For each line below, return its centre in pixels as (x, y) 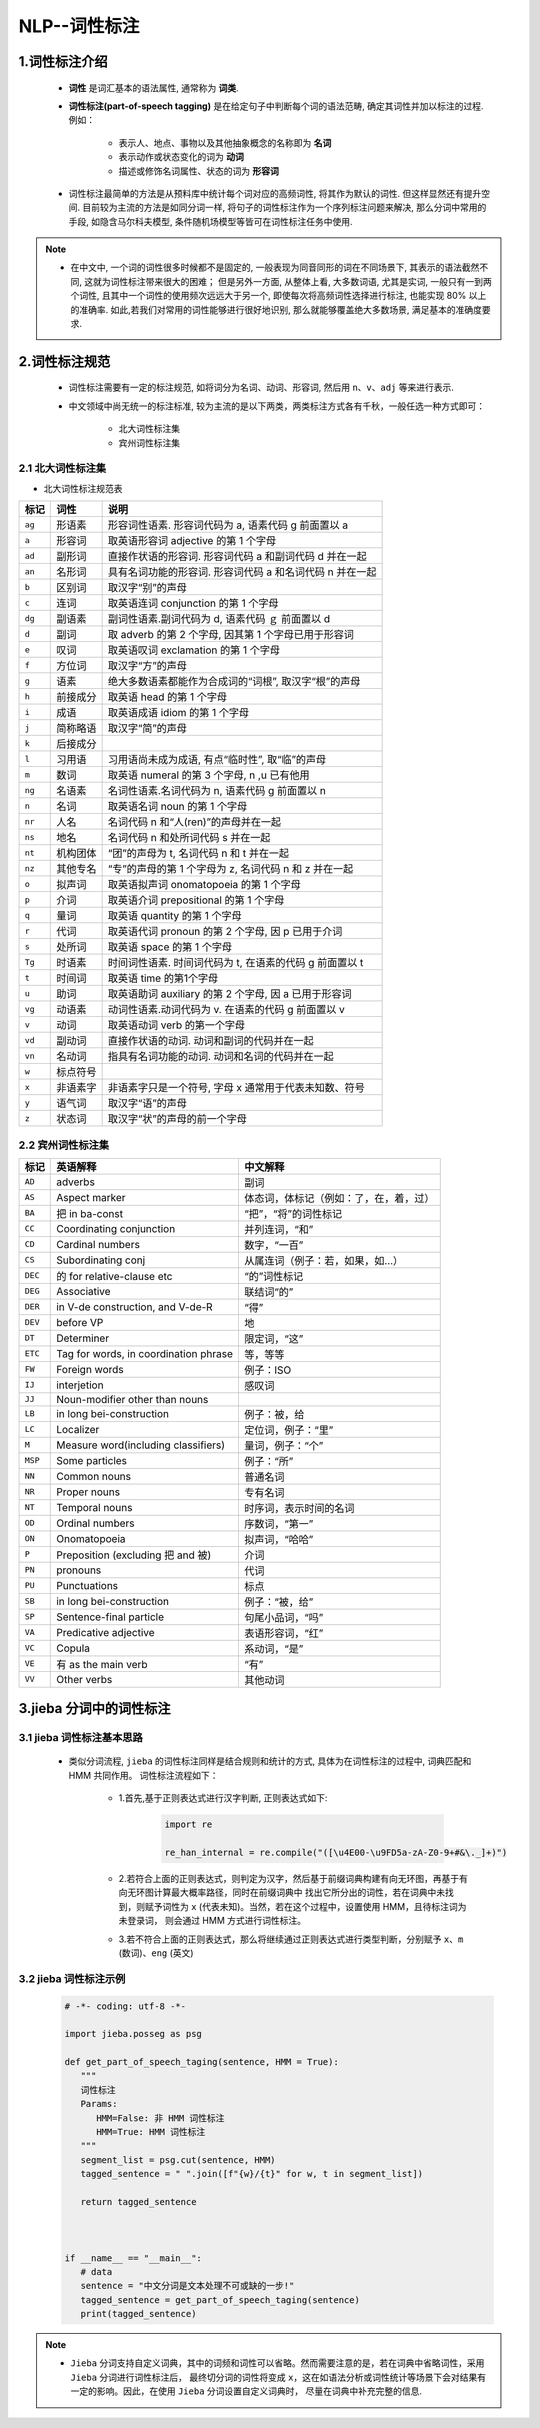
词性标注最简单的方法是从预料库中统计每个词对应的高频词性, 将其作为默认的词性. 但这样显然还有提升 (275, 193)
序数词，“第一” (278, 1523)
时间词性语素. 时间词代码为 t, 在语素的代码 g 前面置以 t (235, 963)
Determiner (83, 1338)
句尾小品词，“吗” (283, 1617)
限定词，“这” (273, 1338)
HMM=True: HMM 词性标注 (151, 2132)
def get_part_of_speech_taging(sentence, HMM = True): (201, 2062)
